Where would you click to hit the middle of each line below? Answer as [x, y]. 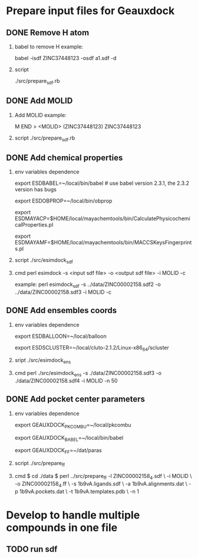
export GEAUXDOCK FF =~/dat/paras [58, 451]
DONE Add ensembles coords [62, 310]
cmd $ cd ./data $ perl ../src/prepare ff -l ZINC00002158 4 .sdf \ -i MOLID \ [103, 477]
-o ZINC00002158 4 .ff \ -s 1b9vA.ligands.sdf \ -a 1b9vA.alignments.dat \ [101, 484]
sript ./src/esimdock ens [43, 361]
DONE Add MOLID [39, 101]
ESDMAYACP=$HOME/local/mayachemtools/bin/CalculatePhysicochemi [102, 218]
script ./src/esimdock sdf [44, 261]
